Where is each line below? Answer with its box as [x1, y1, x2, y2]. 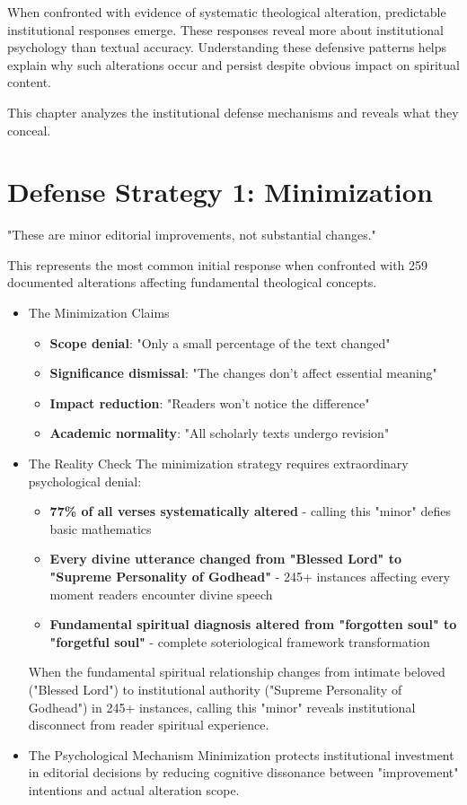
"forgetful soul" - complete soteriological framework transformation [49, 632, 430, 651]
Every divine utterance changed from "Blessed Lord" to [49, 549, 401, 568]
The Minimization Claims [28, 303, 170, 322]
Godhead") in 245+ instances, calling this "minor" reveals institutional [28, 697, 416, 716]
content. [7, 73, 51, 92]
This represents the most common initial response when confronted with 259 [7, 255, 428, 274]
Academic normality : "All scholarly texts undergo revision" [49, 424, 390, 442]
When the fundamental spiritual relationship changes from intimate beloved [28, 662, 445, 681]
